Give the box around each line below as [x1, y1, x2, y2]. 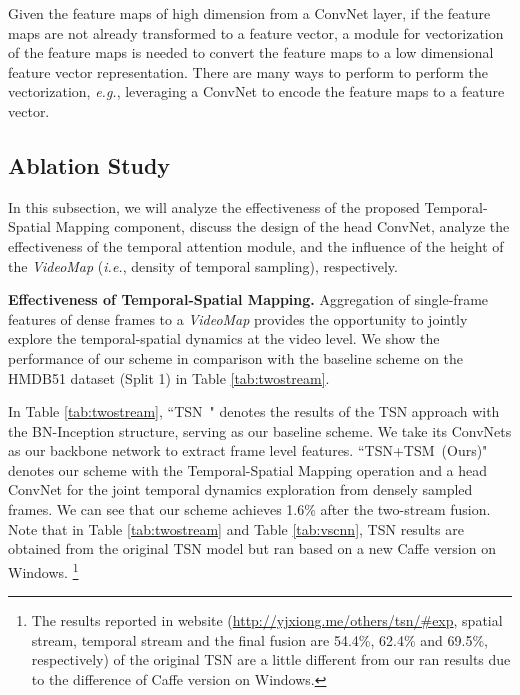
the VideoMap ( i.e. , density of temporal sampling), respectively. [8, 255, 398, 276]
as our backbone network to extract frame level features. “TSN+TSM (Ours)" [8, 440, 488, 461]
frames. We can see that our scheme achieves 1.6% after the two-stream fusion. [8, 499, 491, 520]
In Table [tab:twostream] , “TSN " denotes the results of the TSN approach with [8, 401, 500, 422]
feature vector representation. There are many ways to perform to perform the [8, 61, 489, 82]
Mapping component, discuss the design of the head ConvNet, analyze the [55, 216, 510, 237]
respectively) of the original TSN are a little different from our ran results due [31, 649, 511, 670]
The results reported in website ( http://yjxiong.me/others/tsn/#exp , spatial [31, 610, 503, 631]
